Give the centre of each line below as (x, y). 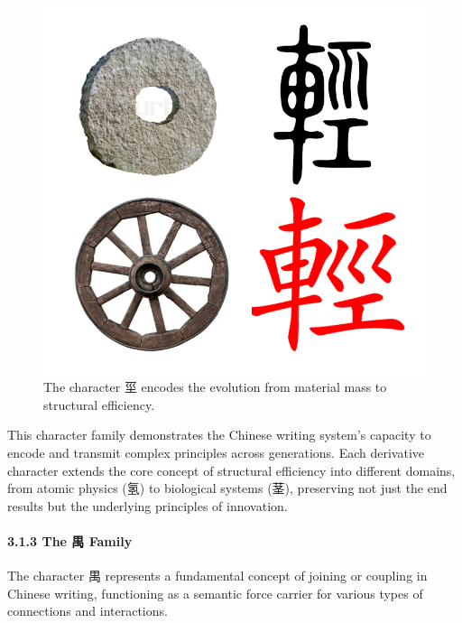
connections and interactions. (88, 611)
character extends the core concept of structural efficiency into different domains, (231, 470)
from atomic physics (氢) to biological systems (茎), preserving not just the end (227, 488)
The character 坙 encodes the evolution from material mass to (215, 387)
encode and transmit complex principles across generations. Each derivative (216, 452)
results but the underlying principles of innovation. (148, 505)
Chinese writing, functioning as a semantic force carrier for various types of (215, 593)
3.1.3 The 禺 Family (70, 540)
